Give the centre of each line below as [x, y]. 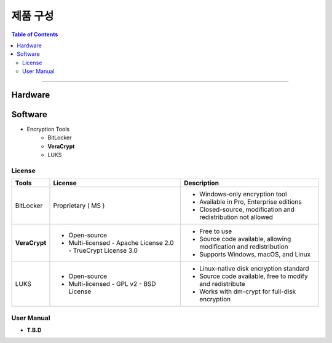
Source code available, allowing [245, 239]
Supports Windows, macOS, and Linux [255, 255]
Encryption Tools [48, 129]
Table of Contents [35, 34]
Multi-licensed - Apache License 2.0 [121, 243]
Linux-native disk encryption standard [254, 269]
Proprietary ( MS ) [79, 206]
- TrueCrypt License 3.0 [103, 250]
